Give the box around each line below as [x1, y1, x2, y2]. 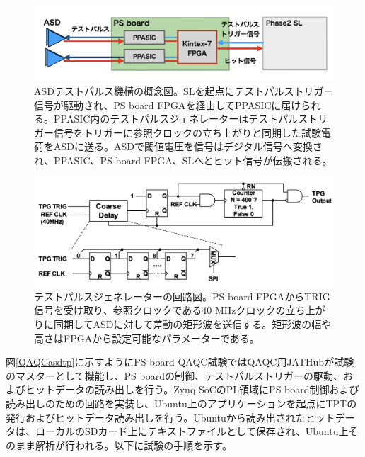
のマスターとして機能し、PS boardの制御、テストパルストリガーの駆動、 [6, 368, 344, 383]
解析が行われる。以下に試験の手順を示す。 [35, 437, 232, 452]
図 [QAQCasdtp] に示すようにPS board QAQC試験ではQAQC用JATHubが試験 [6, 354, 354, 369]
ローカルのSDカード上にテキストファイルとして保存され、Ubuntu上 [35, 424, 349, 439]
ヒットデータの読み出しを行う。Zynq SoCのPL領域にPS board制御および [25, 382, 359, 397]
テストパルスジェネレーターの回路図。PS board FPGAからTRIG [34, 288, 330, 303]
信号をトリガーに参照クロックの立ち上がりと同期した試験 [53, 125, 321, 140]
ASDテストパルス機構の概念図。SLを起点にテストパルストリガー [34, 84, 334, 98]
